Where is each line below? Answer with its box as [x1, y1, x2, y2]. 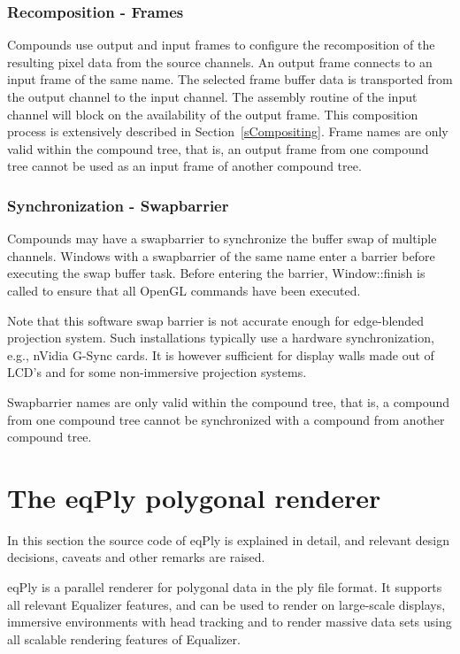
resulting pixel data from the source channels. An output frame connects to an [7, 52, 433, 71]
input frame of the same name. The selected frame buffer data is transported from [7, 70, 453, 88]
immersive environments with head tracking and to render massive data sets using [7, 612, 452, 631]
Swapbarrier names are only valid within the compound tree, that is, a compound [7, 392, 450, 411]
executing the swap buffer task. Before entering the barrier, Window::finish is [7, 264, 425, 282]
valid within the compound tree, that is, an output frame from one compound [7, 139, 429, 158]
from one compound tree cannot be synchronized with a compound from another [7, 410, 445, 428]
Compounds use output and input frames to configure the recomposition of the [7, 35, 435, 54]
